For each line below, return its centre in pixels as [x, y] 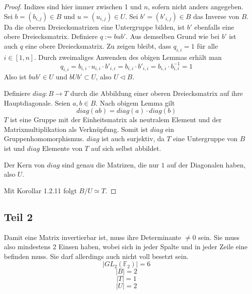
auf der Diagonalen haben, [206, 164]
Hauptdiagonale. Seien [37, 102]
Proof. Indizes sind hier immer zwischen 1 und [73, 6]
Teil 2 [18, 216]
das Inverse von [216, 16]
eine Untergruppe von [205, 138]
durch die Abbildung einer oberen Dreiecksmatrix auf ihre [157, 93]
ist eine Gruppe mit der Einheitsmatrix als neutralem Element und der [116, 119]
